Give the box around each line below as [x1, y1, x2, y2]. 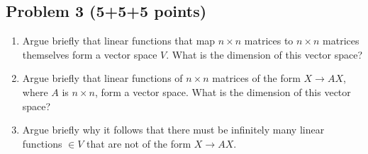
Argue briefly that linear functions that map [22, 33, 216, 48]
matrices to [244, 33, 294, 48]
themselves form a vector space [22, 47, 157, 61]
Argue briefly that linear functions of [22, 71, 183, 85]
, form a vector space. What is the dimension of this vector [94, 84, 351, 99]
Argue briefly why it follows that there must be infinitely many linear [22, 122, 325, 137]
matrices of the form [212, 71, 301, 85]
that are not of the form [87, 136, 191, 150]
